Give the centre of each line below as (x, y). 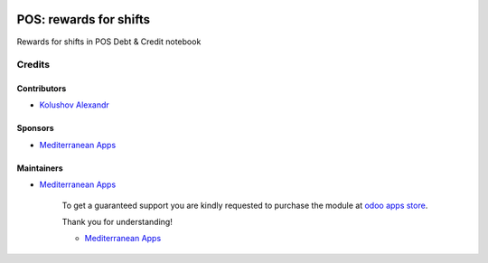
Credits (33, 65)
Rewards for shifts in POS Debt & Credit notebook (109, 42)
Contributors (42, 89)
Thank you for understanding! (117, 222)
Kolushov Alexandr (75, 105)
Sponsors (35, 128)
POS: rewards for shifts (84, 19)
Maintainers (40, 168)
